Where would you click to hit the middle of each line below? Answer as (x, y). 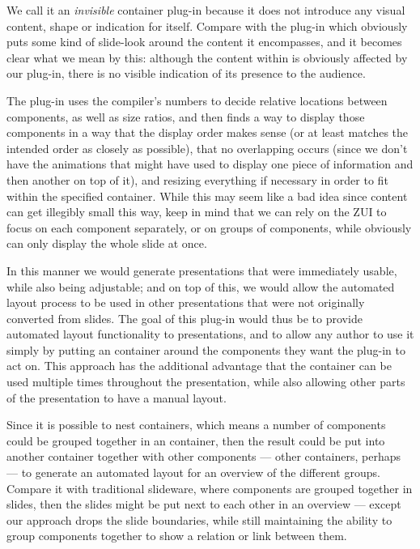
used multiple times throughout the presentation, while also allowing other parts (206, 382)
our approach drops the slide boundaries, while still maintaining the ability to (199, 519)
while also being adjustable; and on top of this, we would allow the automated (201, 286)
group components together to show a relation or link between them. (177, 536)
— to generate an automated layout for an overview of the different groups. (193, 472)
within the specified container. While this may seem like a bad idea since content (207, 196)
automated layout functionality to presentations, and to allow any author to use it (210, 334)
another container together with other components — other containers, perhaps (204, 456)
